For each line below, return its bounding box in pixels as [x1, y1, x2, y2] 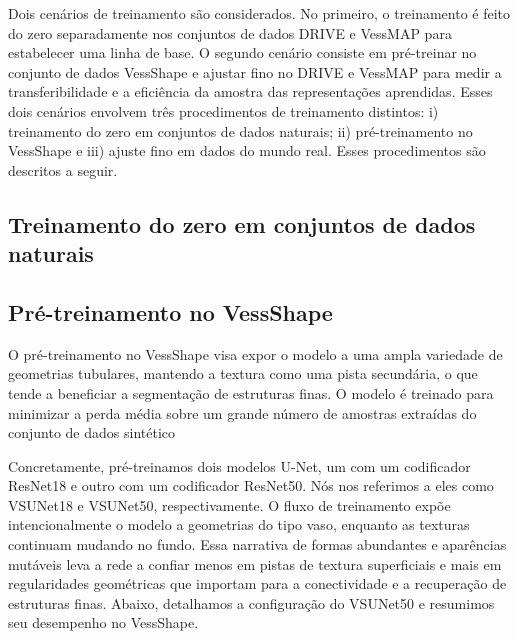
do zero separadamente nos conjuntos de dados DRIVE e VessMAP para [8, 22, 452, 43]
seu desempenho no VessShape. [8, 612, 199, 633]
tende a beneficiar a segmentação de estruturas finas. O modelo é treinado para [8, 382, 494, 403]
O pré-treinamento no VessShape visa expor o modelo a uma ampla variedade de [8, 343, 503, 364]
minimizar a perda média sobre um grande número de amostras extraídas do [8, 402, 477, 423]
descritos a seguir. [8, 159, 118, 180]
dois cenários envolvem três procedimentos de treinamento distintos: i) [8, 100, 439, 121]
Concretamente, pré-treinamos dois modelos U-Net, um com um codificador [8, 455, 471, 476]
